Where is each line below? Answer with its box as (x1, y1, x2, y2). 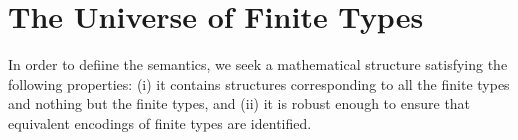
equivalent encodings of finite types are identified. (8, 112, 312, 133)
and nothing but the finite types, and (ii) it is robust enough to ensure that (8, 93, 471, 114)
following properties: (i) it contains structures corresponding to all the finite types (8, 73, 510, 94)
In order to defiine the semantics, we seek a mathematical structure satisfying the (8, 54, 508, 75)
